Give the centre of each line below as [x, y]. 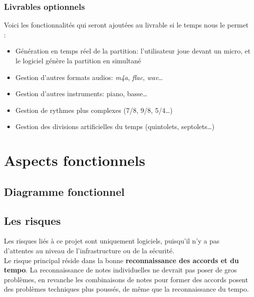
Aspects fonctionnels [75, 160]
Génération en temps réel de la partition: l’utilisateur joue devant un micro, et [133, 51]
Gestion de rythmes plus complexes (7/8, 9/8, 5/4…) [94, 110]
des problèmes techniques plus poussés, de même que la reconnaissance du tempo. [127, 289]
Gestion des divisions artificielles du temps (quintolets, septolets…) [115, 126]
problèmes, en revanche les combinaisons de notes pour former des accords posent [126, 279]
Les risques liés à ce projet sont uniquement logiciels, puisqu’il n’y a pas [112, 241]
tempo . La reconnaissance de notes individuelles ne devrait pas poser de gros [120, 270]
